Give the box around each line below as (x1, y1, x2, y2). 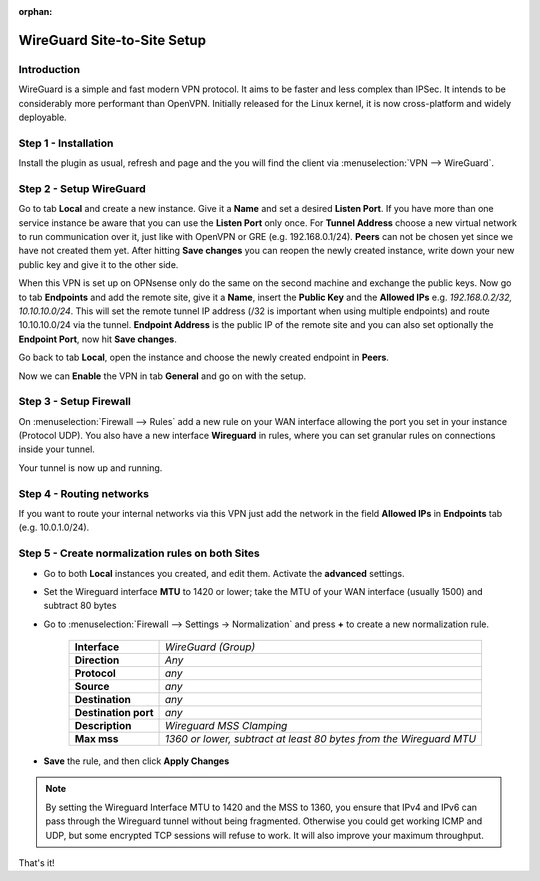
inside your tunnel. (18, 443, 95, 455)
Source (74, 680, 110, 694)
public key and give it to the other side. (18, 258, 179, 270)
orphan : (18, 6, 53, 17)
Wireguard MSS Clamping (165, 719, 288, 733)
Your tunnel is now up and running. (18, 461, 163, 474)
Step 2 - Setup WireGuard (18, 181, 146, 195)
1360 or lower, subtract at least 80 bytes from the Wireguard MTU (165, 732, 477, 746)
